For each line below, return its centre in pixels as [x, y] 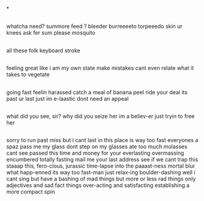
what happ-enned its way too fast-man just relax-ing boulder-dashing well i [101, 172]
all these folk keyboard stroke [43, 50]
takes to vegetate [28, 75]
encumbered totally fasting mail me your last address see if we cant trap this [102, 160]
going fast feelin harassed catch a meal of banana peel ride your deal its [97, 92]
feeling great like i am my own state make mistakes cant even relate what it [100, 68]
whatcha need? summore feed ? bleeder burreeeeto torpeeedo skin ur [94, 26]
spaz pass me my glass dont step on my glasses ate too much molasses [97, 147]
